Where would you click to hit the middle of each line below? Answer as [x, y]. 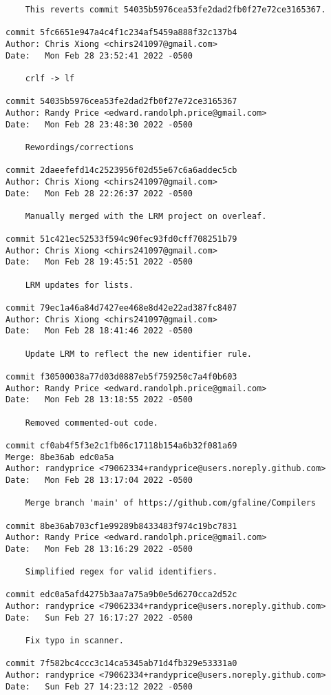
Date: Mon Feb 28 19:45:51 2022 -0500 [99, 262]
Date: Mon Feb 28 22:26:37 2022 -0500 [99, 193]
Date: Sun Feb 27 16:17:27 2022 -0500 [99, 618]
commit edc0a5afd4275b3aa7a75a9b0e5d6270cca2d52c [121, 595]
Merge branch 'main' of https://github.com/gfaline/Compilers [171, 503]
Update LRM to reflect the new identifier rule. [138, 354]
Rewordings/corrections [79, 147]
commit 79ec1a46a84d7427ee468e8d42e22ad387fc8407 [121, 308]
